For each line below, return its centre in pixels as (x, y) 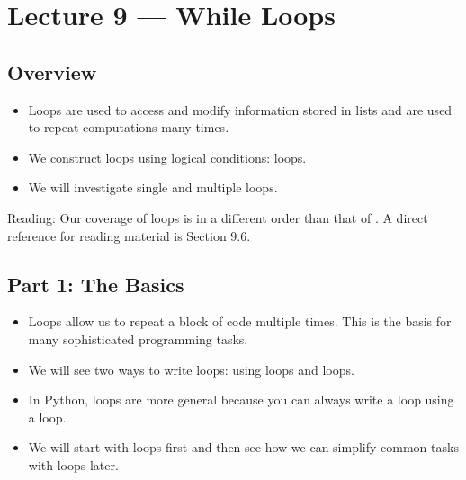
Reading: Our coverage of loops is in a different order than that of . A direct (218, 217)
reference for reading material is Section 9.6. (129, 235)
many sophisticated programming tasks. (138, 338)
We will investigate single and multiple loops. (153, 187)
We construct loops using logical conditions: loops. (167, 157)
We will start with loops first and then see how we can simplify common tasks (243, 447)
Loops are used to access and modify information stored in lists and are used (240, 109)
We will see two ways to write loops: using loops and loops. (191, 369)
